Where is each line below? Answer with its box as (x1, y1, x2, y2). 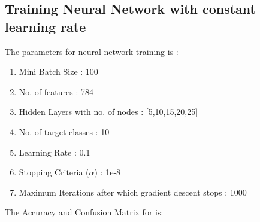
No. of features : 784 (19, 85, 93, 98)
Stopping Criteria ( (19, 166, 89, 178)
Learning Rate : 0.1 (19, 145, 90, 158)
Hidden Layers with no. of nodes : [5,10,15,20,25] (19, 105, 198, 118)
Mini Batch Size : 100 (19, 65, 98, 78)
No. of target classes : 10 (19, 125, 110, 138)
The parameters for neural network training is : (5, 45, 179, 57)
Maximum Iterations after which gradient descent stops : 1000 (19, 185, 247, 198)
